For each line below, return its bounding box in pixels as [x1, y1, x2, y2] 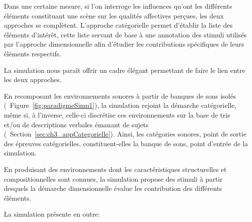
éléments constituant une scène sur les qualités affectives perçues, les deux [4, 10, 224, 20]
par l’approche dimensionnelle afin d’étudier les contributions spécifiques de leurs [4, 39, 244, 49]
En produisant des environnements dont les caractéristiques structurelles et [4, 164, 227, 174]
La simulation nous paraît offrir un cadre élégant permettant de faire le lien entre [4, 65, 246, 75]
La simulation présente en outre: [4, 209, 100, 219]
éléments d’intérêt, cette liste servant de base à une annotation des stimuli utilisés [4, 29, 247, 39]
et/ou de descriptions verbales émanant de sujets [4, 119, 149, 129]
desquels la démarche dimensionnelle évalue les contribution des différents [4, 183, 222, 193]
